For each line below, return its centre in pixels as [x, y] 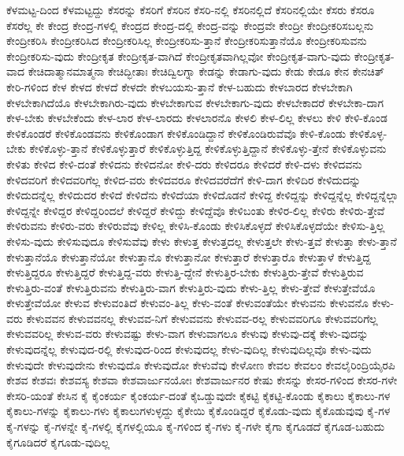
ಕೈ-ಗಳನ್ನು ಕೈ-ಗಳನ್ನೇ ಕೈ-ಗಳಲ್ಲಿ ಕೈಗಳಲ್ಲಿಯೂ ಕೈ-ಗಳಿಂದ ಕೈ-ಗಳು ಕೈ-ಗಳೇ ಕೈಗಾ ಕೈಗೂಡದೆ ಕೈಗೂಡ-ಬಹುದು [196, 426]
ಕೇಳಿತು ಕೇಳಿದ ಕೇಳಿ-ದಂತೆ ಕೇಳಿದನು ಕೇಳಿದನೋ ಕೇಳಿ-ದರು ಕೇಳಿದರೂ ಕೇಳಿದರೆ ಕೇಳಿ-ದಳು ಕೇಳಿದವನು [184, 163]
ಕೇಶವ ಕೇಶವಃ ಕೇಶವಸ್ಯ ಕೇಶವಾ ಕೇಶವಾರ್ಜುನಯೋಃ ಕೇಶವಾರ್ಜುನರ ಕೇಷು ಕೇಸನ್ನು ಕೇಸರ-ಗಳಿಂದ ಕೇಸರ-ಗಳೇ [202, 380]
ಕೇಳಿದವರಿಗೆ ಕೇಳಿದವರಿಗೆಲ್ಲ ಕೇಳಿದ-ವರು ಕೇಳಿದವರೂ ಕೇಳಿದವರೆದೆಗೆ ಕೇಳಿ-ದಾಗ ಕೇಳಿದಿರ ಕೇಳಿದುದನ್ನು [184, 179]
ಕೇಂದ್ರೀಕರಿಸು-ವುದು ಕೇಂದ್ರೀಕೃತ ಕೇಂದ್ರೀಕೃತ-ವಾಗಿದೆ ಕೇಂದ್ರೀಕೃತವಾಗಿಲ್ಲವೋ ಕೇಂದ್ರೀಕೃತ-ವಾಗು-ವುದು [179, 56]
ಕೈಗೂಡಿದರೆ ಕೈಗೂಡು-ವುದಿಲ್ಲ [58, 441]
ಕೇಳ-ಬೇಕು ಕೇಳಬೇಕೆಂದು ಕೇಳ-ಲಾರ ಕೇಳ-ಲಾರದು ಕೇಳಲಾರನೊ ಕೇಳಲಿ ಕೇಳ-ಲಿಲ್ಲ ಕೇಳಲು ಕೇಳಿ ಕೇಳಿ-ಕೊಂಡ [197, 118]
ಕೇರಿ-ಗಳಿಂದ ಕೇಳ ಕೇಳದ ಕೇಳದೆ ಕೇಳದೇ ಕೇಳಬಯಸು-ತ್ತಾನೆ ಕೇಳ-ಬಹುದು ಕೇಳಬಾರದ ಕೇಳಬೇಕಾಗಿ [180, 86]
